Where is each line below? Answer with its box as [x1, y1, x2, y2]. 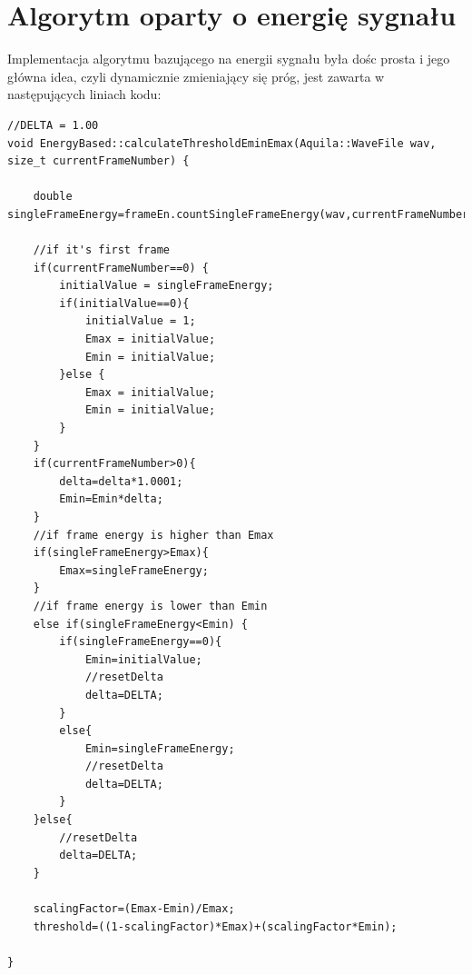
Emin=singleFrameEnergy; [84, 741, 235, 755]
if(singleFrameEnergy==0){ [59, 635, 222, 649]
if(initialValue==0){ [59, 296, 190, 310]
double [33, 190, 73, 204]
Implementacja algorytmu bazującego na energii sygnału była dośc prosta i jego [7, 49, 450, 68]
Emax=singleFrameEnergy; [59, 563, 209, 577]
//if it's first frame [33, 244, 170, 257]
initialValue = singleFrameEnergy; [59, 279, 274, 293]
